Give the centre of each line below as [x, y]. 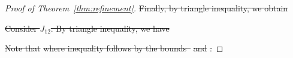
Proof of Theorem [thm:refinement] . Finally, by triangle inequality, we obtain [146, 8]
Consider [21, 28]
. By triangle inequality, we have [110, 28]
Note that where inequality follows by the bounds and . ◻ [114, 48]
